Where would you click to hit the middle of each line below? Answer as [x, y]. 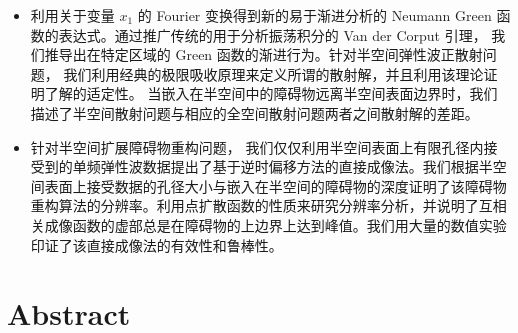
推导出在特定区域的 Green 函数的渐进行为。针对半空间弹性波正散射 [263, 54]
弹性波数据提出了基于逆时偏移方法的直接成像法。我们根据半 [296, 166]
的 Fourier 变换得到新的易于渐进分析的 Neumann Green [314, 15]
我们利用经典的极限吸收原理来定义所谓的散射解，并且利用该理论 [273, 73]
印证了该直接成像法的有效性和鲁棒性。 [156, 244]
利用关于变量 [72, 15]
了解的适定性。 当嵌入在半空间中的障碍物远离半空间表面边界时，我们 [271, 93]
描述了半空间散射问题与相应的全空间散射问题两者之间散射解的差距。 [254, 112]
